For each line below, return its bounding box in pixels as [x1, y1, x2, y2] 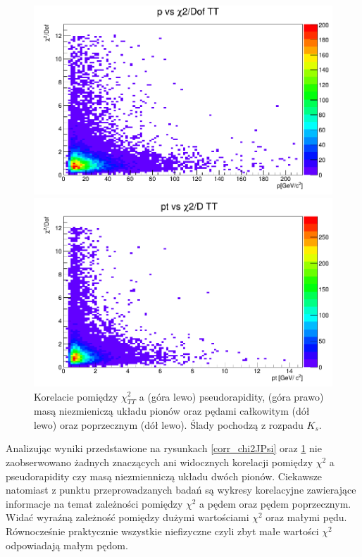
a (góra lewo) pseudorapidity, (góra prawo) [139, 389, 324, 403]
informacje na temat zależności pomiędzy [6, 496, 183, 511]
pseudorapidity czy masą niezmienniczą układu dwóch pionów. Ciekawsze [6, 468, 323, 483]
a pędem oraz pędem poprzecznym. [199, 496, 351, 511]
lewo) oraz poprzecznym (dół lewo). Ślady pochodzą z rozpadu [34, 417, 304, 432]
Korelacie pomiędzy [34, 389, 118, 403]
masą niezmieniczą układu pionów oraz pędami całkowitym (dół [34, 403, 310, 418]
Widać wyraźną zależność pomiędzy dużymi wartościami [6, 510, 249, 525]
